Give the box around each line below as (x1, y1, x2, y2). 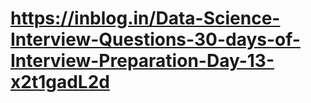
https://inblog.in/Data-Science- (10, 7, 281, 30)
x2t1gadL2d (10, 71, 110, 94)
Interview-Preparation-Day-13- (10, 50, 275, 72)
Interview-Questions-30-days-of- (10, 28, 301, 51)
